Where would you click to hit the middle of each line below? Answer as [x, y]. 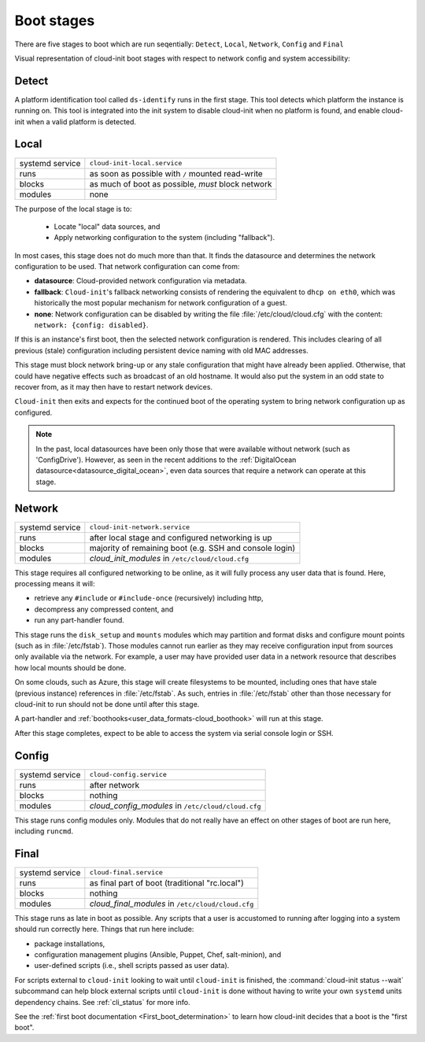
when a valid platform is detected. [81, 121]
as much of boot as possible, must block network [181, 183]
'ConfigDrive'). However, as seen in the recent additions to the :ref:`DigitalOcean [166, 460]
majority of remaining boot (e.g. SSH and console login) [192, 548]
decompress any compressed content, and [104, 609]
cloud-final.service [126, 872]
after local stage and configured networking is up [181, 538]
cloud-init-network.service [140, 527]
